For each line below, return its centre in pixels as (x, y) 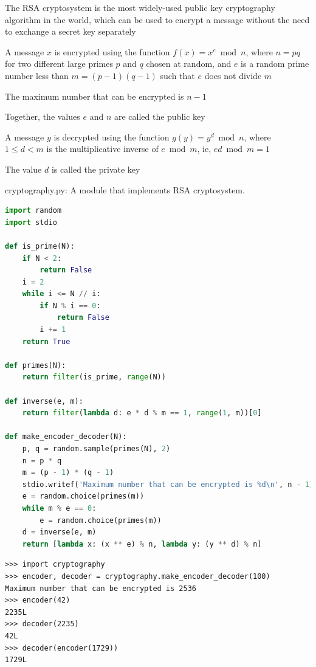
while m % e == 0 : (59, 508)
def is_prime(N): (40, 246)
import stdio (31, 222)
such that (177, 75)
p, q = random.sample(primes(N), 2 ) (96, 449)
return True (46, 341)
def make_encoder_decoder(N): (66, 437)
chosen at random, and (189, 64)
